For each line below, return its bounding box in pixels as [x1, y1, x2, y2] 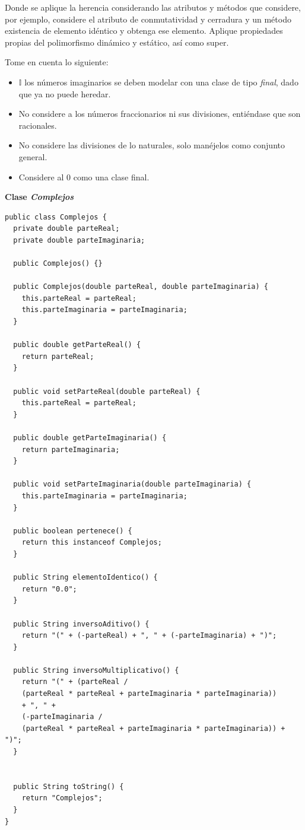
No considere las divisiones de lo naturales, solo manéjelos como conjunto [18, 139, 285, 151]
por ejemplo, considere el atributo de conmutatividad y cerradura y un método [5, 12, 291, 25]
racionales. [18, 119, 57, 131]
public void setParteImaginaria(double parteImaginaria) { [13, 480, 252, 489]
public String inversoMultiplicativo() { [13, 666, 179, 675]
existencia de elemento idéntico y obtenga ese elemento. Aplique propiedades [5, 24, 283, 37]
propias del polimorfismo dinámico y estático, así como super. [5, 36, 229, 48]
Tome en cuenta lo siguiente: [5, 56, 109, 68]
